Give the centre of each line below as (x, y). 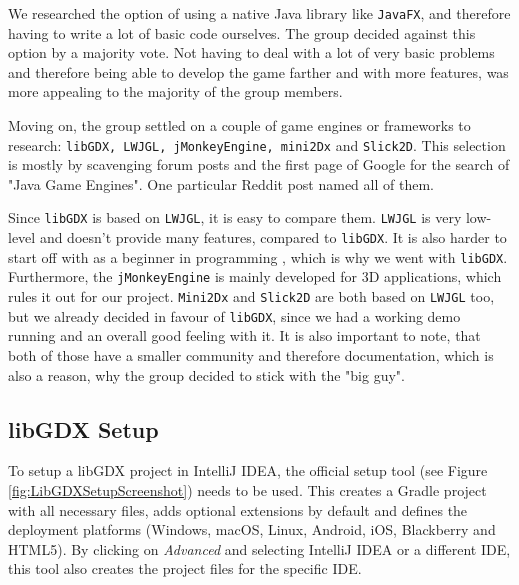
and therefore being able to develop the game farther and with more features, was (258, 71)
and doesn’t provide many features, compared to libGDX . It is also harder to (273, 237)
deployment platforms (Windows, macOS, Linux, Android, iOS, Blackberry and (252, 529)
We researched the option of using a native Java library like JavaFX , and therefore (259, 13)
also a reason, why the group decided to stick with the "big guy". (206, 374)
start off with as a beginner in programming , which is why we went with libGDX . (258, 256)
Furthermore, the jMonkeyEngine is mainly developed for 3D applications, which (255, 276)
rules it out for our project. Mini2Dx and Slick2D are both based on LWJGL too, (251, 296)
